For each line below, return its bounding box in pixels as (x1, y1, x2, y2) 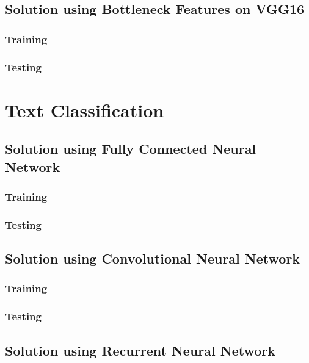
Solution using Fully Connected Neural (5, 139, 256, 158)
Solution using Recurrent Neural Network (5, 340, 275, 359)
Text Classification (5, 97, 164, 122)
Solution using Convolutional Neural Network (5, 249, 300, 268)
